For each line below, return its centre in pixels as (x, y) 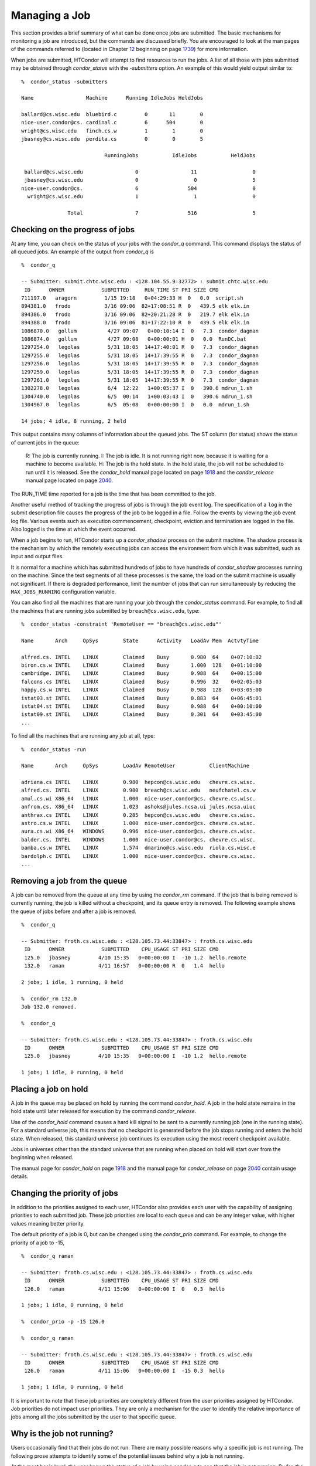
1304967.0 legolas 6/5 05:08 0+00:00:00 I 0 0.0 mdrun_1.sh (135, 405)
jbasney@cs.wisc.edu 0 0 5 (140, 180)
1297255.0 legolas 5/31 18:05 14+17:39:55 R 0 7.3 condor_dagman (140, 355)
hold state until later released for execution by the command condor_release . (104, 1111)
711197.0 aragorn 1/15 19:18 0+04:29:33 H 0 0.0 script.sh (132, 298)
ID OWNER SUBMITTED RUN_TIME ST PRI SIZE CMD (121, 290)
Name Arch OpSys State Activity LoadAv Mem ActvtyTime (140, 640)
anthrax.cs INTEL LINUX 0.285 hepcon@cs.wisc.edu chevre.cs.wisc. (138, 815)
